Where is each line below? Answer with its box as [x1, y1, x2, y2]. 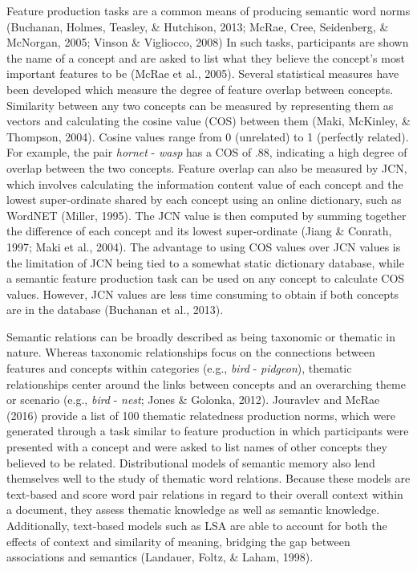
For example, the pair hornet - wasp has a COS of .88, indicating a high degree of [6, 144, 407, 161]
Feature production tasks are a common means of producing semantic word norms [6, 2, 411, 18]
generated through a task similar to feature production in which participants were [6, 422, 409, 439]
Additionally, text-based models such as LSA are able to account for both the [6, 517, 387, 533]
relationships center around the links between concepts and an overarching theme [6, 375, 406, 392]
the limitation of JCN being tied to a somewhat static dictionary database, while [6, 254, 404, 271]
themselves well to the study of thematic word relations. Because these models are [6, 470, 411, 487]
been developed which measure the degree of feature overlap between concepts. [6, 80, 394, 97]
